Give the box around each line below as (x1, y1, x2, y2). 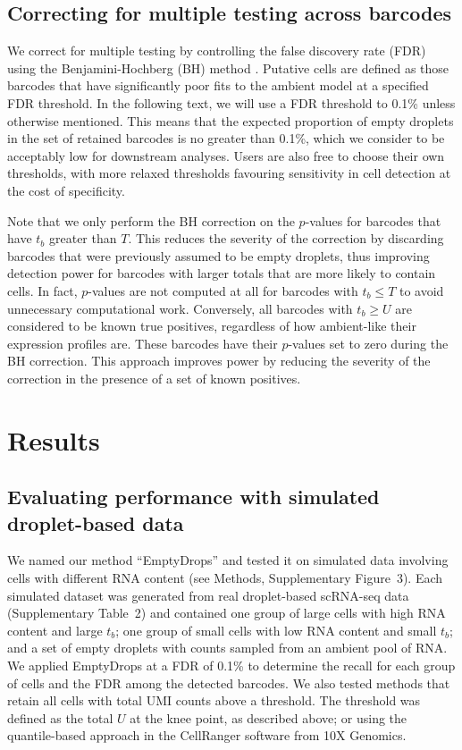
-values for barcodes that (305, 211, 441, 230)
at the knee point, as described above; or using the (130, 708, 407, 727)
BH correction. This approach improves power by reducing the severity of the (7, 351, 431, 370)
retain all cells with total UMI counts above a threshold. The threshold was (7, 691, 421, 710)
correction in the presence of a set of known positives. (7, 368, 301, 387)
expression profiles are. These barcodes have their (7, 333, 278, 352)
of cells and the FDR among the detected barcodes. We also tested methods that (7, 673, 450, 692)
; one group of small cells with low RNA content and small (115, 620, 437, 639)
